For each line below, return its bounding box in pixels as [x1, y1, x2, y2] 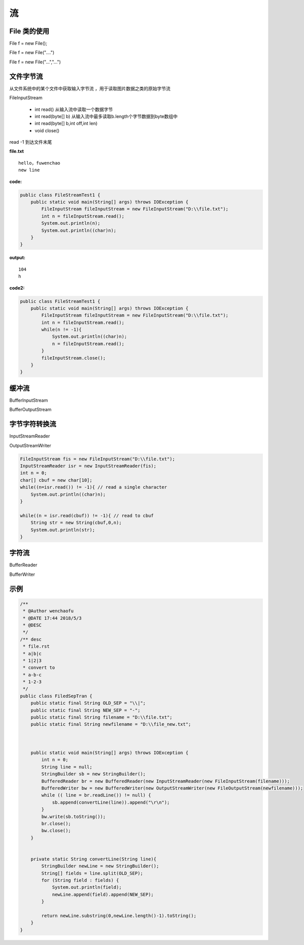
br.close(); [41, 820, 71, 826]
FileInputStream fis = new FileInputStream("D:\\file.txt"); [20, 456, 175, 462]
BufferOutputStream [9, 407, 52, 413]
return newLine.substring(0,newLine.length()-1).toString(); [41, 913, 197, 919]
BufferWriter [9, 571, 35, 577]
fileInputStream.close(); [41, 355, 106, 361]
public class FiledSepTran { [20, 693, 93, 699]
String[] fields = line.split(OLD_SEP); [41, 870, 143, 876]
